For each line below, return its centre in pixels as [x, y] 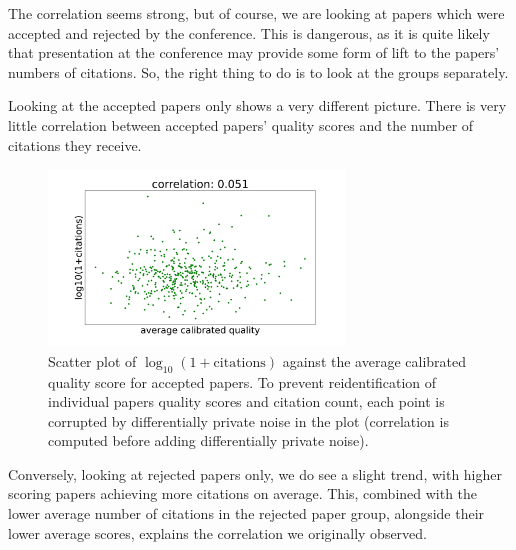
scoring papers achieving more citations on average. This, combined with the [243, 493]
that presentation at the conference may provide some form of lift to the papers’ [254, 52]
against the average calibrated [374, 360]
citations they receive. [75, 144]
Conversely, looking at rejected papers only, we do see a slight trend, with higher [255, 473]
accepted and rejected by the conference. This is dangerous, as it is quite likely [249, 32]
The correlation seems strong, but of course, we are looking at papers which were [256, 13]
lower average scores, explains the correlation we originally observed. [217, 532]
